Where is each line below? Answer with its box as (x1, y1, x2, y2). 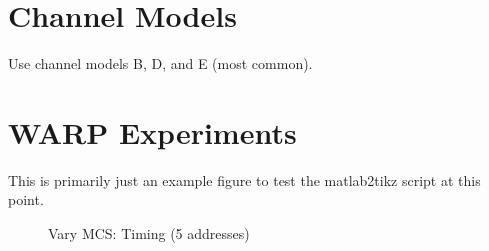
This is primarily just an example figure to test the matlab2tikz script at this (8, 169, 481, 190)
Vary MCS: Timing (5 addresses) (48, 223, 250, 244)
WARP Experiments (8, 111, 297, 152)
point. (8, 189, 44, 210)
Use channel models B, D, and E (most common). (8, 53, 313, 74)
